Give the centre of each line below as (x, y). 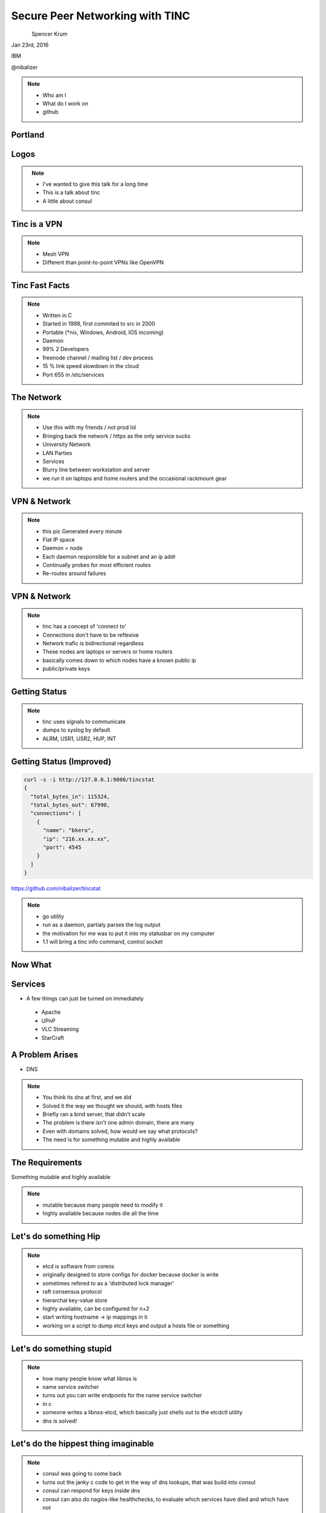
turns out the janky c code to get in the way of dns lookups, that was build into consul (149, 1482)
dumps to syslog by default (76, 730)
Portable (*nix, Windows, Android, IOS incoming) (103, 332)
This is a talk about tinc (71, 192)
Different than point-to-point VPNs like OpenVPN (103, 263)
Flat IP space (59, 539)
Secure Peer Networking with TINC (101, 16)
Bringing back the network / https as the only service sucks (117, 436)
